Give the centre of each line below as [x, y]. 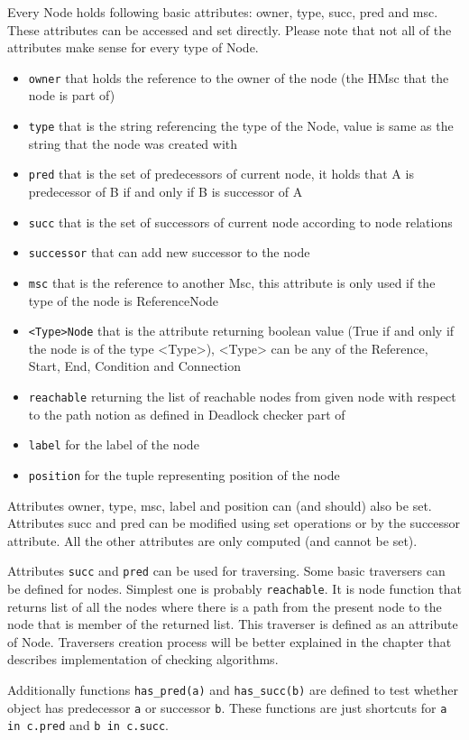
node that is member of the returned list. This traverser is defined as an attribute [233, 624]
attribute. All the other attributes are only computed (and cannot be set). [212, 540]
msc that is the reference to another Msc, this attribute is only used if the [232, 282]
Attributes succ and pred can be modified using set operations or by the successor [234, 523]
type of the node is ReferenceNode [124, 300]
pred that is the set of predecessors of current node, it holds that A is [221, 174]
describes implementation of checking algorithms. [143, 659]
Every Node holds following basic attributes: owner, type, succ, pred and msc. [223, 12]
